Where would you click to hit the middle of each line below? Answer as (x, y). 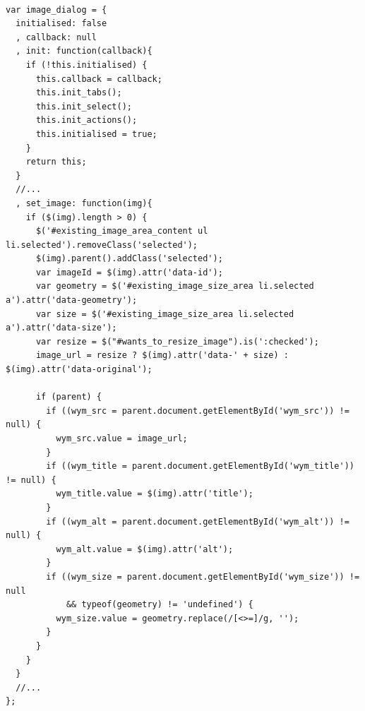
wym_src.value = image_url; (122, 438)
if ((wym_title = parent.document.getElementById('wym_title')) (200, 466)
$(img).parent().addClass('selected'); (129, 259)
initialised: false (61, 24)
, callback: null (56, 37)
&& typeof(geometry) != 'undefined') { (160, 605)
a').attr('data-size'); (61, 328)
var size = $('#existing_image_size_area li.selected (165, 314)
